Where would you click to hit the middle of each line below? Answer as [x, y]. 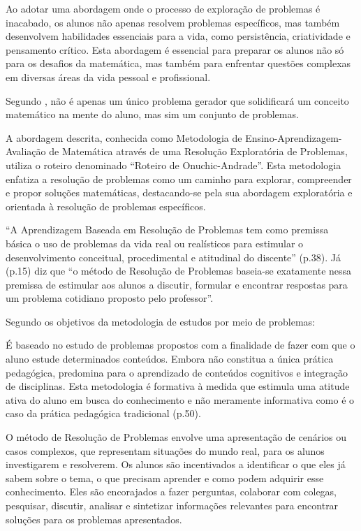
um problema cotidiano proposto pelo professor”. [110, 298]
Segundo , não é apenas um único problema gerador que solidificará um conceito [177, 100]
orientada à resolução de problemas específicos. [106, 206]
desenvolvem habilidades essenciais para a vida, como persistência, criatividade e [178, 36]
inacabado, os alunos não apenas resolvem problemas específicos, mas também [173, 22]
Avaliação [26, 151]
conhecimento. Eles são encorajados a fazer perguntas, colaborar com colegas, [171, 492]
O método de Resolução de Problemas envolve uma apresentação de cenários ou [176, 437]
